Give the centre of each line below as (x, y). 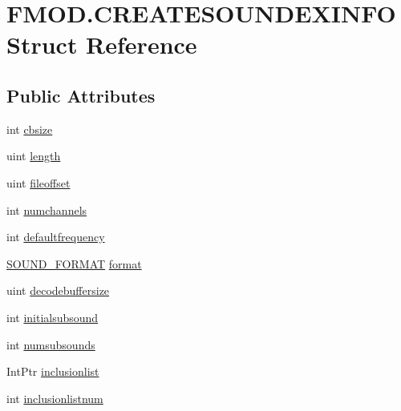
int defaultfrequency (56, 237)
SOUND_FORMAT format (74, 263)
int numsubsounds (51, 344)
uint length (34, 156)
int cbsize (30, 129)
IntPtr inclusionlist (53, 371)
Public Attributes (81, 95)
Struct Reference (102, 44)
